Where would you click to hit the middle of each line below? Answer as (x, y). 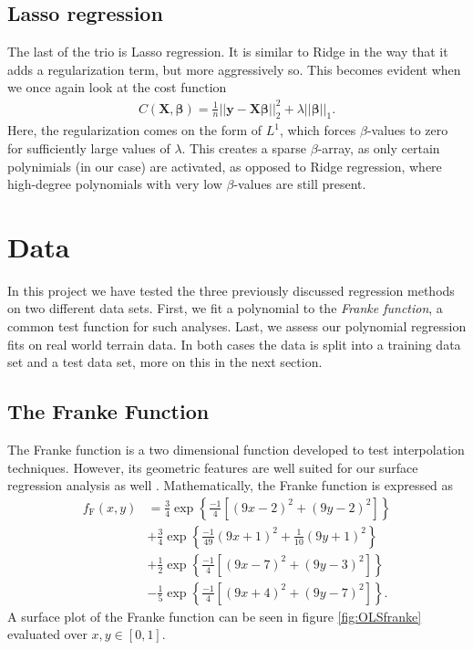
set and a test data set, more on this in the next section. (165, 362)
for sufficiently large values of (89, 147)
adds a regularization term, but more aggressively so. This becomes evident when (234, 69)
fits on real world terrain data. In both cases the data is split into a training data (234, 344)
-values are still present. (300, 184)
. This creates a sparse (244, 147)
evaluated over (47, 634)
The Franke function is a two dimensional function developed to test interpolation (236, 449)
